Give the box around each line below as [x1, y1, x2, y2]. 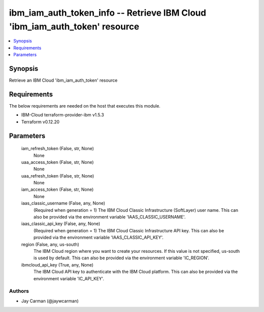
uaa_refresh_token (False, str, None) [21, 173, 94, 178]
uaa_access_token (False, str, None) [21, 159, 94, 165]
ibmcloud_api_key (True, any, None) [21, 262, 94, 267]
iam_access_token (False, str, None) [21, 186, 94, 193]
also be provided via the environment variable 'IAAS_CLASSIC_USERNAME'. [33, 214, 186, 220]
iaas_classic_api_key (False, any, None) [21, 221, 100, 227]
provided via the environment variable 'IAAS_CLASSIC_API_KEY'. [33, 235, 164, 241]
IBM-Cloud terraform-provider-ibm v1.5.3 [21, 112, 105, 118]
